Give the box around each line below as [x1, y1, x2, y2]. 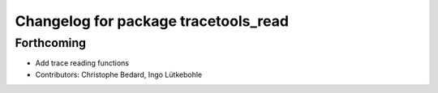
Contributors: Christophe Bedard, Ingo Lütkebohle [35, 70, 203, 79]
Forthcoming [15, 36, 87, 50]
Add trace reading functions [35, 58, 130, 68]
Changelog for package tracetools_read [15, 12, 290, 30]
